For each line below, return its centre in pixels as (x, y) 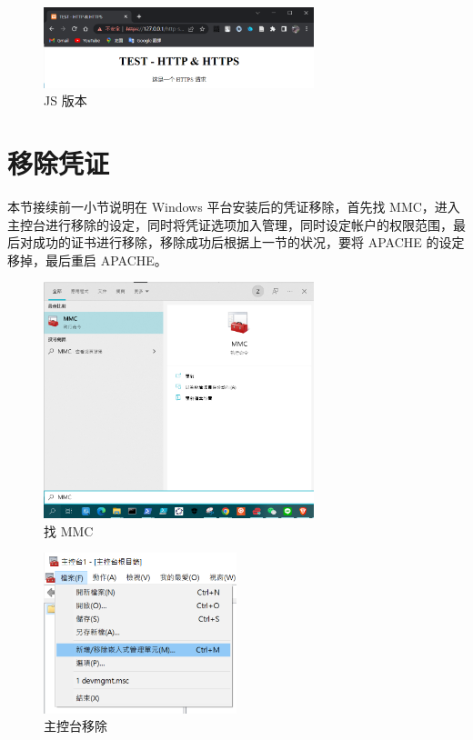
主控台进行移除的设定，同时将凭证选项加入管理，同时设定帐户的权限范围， (230, 224)
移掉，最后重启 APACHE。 (87, 260)
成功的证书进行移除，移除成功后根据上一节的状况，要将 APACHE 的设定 (248, 242)
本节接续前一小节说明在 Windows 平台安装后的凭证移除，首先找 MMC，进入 (234, 206)
